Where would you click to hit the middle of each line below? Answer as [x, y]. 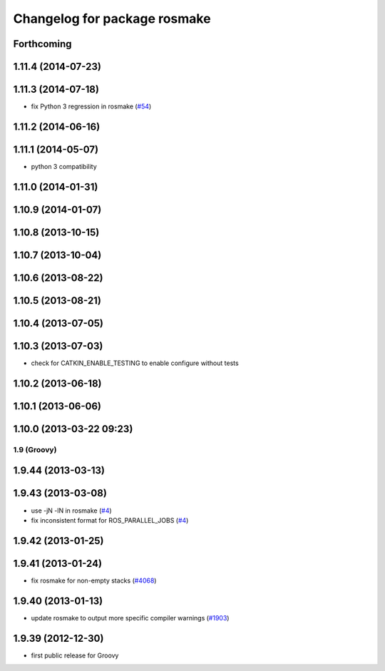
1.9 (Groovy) [35, 449]
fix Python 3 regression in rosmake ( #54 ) [91, 106]
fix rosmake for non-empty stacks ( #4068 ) [94, 580]
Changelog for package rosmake [112, 19]
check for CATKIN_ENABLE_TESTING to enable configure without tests [135, 363]
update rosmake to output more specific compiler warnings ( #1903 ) [130, 618]
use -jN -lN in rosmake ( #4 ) [71, 511]
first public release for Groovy [75, 655]
